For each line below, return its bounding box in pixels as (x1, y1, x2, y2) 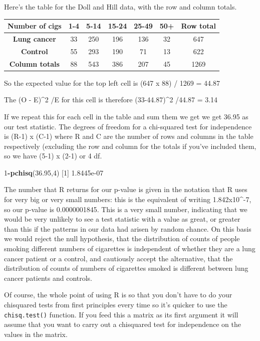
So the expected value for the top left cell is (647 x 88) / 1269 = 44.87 (4, 77, 220, 88)
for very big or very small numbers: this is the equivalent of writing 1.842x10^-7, (4, 194, 251, 205)
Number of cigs (8, 21, 62, 31)
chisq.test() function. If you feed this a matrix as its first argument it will (4, 309, 238, 319)
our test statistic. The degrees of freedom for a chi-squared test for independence (4, 121, 252, 131)
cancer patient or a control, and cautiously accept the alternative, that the (4, 253, 233, 263)
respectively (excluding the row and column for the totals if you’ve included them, (4, 140, 256, 151)
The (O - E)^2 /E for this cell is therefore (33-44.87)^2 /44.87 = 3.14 (4, 94, 218, 105)
